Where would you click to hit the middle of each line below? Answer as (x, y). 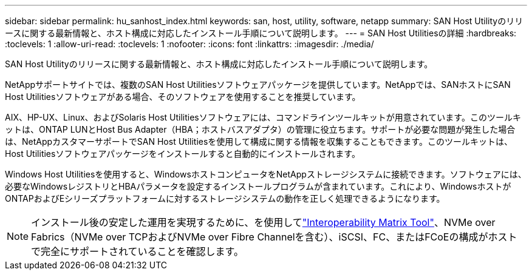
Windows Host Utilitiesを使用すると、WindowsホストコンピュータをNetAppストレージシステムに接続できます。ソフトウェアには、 (266, 174)
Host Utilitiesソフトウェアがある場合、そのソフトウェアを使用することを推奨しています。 (183, 97)
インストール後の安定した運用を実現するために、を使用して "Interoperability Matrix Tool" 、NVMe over (263, 222)
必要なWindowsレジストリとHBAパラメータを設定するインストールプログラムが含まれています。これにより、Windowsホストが (258, 186)
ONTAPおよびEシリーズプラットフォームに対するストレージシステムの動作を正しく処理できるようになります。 (225, 198)
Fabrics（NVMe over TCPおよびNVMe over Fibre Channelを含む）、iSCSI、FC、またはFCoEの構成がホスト (274, 237)
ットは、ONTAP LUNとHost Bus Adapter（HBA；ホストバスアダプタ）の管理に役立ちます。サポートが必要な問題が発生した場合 (260, 129)
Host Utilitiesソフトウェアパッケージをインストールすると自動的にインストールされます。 (182, 154)
